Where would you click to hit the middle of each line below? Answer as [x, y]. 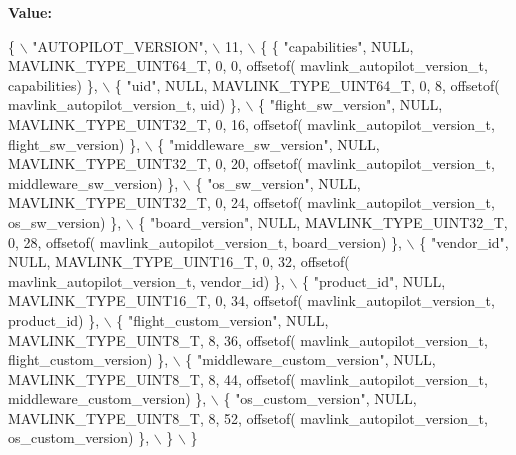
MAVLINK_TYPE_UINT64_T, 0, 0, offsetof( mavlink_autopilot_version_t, [248, 65]
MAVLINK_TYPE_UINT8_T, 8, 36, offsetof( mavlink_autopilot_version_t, [248, 339]
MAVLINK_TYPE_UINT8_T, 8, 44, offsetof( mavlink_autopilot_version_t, [248, 378]
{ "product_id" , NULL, [373, 280]
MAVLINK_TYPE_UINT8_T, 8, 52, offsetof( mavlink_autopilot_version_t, [248, 417]
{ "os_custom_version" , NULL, [320, 398]
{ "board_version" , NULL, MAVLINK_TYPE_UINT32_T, [323, 221]
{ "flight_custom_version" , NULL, [222, 319]
